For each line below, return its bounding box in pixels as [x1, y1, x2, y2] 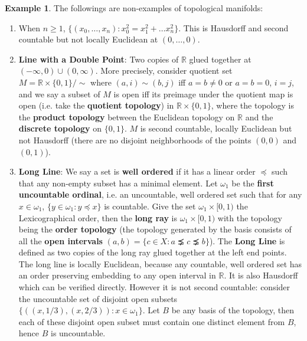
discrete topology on [18, 122, 102, 135]
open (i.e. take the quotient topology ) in [18, 99, 174, 112]
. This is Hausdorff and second [178, 21, 289, 34]
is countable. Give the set [104, 199, 196, 212]
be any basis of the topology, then [171, 304, 295, 316]
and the [245, 110, 273, 123]
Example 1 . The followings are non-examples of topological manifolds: [5, 2, 263, 14]
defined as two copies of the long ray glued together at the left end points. [18, 246, 287, 258]
